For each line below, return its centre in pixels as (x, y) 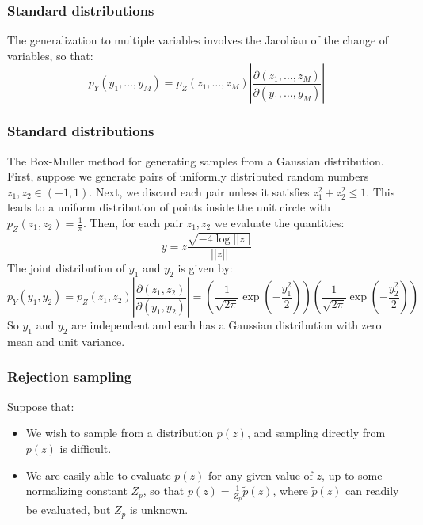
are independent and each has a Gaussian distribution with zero (227, 325)
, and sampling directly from (316, 433)
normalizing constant (76, 491)
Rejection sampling (70, 377)
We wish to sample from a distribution (120, 433)
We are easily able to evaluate (98, 475)
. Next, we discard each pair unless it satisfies (199, 191)
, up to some (352, 475)
